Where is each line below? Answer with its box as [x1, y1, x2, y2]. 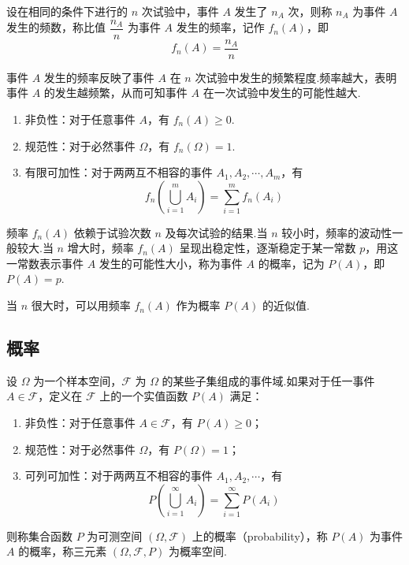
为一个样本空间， [33, 372, 122, 388]
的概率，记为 [258, 255, 325, 271]
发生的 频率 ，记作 [176, 19, 265, 35]
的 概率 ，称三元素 [18, 543, 107, 559]
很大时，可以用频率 [31, 297, 131, 314]
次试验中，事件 [141, 3, 219, 19]
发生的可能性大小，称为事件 [99, 255, 243, 271]
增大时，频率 [67, 240, 134, 256]
